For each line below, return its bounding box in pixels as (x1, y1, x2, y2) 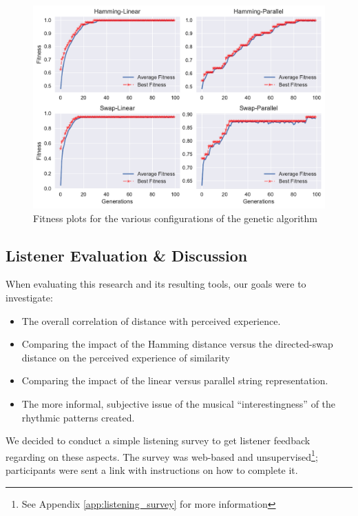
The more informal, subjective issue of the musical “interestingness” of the (21, 396, 336, 410)
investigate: (6, 290, 53, 304)
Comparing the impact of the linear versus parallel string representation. (21, 373, 328, 388)
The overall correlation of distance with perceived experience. (21, 313, 281, 328)
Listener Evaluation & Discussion (6, 244, 248, 266)
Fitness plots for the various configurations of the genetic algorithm (33, 210, 317, 225)
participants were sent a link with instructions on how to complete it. (6, 462, 298, 477)
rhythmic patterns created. (21, 410, 135, 424)
